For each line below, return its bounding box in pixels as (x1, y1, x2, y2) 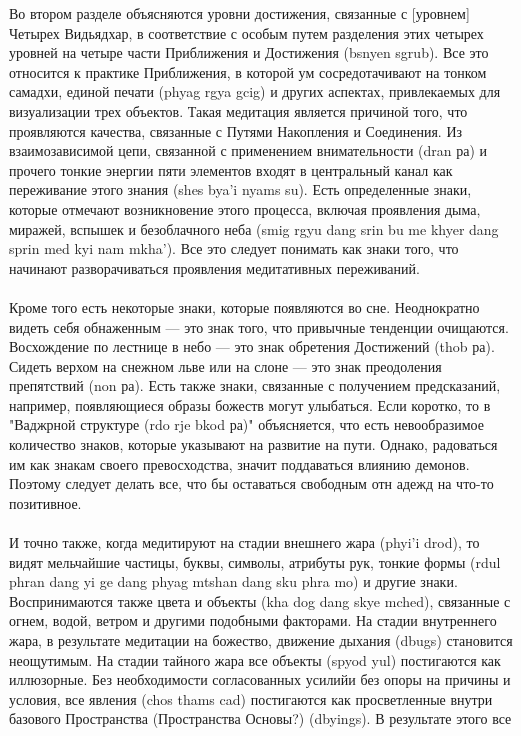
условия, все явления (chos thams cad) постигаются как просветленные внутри (9, 688, 493, 709)
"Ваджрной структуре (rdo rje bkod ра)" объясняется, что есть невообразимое (9, 414, 484, 435)
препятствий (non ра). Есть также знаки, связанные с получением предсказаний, (9, 375, 501, 396)
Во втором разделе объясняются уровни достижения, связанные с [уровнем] (9, 3, 470, 23)
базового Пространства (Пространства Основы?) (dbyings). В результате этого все (9, 708, 512, 729)
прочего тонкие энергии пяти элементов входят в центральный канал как (9, 159, 453, 180)
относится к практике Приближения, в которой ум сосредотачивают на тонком (9, 61, 487, 82)
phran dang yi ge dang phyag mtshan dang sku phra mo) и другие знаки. (9, 571, 458, 592)
